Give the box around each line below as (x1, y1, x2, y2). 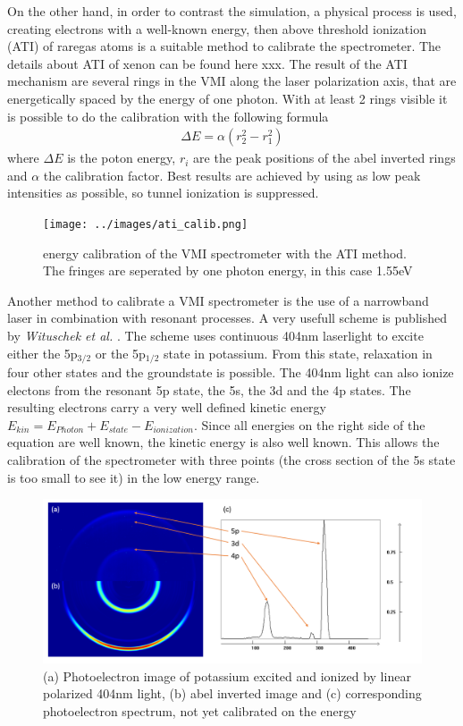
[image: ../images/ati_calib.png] (43, 217, 248, 231)
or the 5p (95, 343, 146, 362)
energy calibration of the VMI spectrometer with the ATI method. (43, 243, 408, 262)
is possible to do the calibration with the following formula (7, 106, 329, 125)
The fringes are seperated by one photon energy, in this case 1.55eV (43, 261, 413, 280)
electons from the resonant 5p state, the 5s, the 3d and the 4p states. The (7, 380, 411, 399)
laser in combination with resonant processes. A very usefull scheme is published (7, 308, 447, 327)
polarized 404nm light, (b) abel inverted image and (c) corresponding (43, 684, 422, 703)
